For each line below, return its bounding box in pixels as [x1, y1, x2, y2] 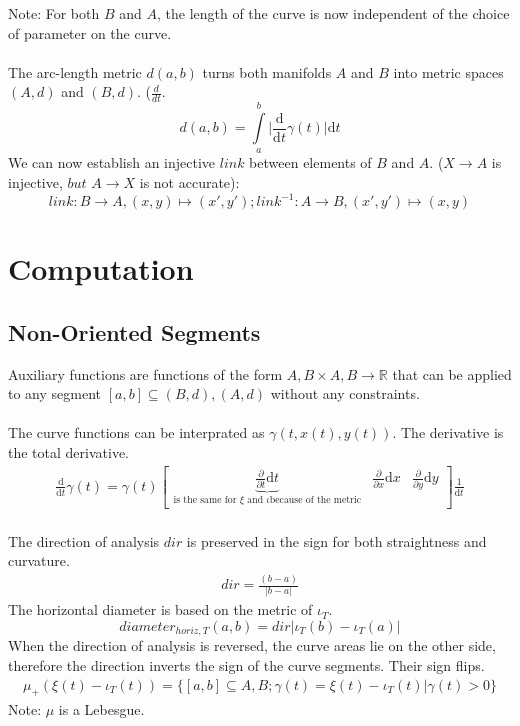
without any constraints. [270, 383, 420, 404]
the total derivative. [8, 442, 129, 463]
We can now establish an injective [8, 152, 216, 173]
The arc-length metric [8, 61, 142, 82]
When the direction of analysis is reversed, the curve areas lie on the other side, [8, 635, 496, 656]
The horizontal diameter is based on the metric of [8, 599, 313, 620]
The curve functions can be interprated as [8, 422, 265, 443]
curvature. [8, 550, 70, 571]
